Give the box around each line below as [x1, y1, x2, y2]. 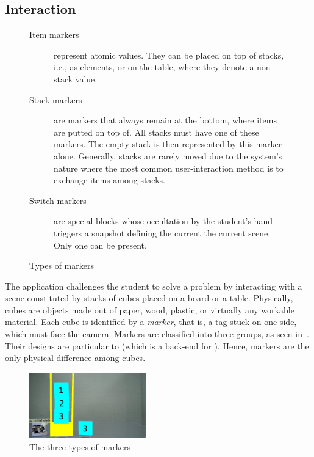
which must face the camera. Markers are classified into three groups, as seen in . [5, 327, 309, 340]
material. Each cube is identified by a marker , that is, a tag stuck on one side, [5, 315, 297, 328]
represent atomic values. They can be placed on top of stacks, [54, 48, 284, 61]
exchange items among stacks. [54, 174, 165, 186]
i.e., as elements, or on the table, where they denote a [54, 60, 254, 73]
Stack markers [29, 93, 82, 106]
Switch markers [29, 194, 87, 207]
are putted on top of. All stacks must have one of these [54, 125, 259, 138]
